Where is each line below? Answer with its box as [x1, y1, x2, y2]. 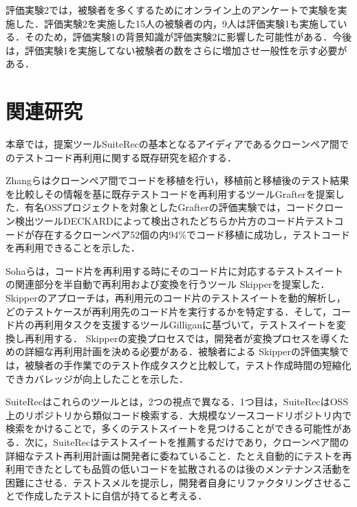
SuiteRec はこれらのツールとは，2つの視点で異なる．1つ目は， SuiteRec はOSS [6, 394, 349, 409]
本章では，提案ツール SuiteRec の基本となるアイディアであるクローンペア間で [6, 137, 349, 151]
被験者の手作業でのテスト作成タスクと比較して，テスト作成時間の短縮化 [24, 358, 351, 372]
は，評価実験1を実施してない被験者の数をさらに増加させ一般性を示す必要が [6, 43, 347, 57]
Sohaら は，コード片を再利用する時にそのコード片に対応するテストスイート [6, 263, 344, 278]
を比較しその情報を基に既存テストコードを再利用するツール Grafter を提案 [6, 186, 335, 201]
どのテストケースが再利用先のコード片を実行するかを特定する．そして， [6, 304, 332, 318]
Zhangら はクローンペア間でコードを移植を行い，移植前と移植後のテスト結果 [6, 173, 349, 188]
